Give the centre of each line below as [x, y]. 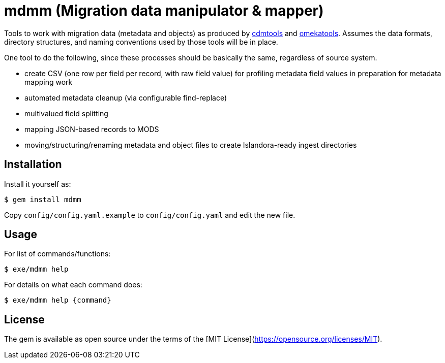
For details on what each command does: [73, 285]
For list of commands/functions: [57, 254]
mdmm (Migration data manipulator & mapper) [164, 11]
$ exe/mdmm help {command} [58, 300]
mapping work [49, 82]
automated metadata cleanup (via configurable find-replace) [126, 97]
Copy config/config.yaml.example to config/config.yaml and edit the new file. [150, 215]
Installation [33, 164]
